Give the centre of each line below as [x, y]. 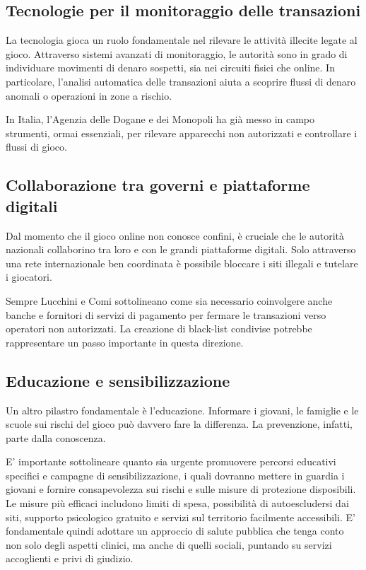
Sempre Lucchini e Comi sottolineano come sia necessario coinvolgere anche [169, 300]
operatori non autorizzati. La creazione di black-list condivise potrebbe [159, 328]
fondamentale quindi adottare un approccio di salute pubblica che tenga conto [175, 531]
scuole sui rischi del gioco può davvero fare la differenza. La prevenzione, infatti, [179, 424]
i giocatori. [29, 277]
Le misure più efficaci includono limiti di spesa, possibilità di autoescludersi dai [177, 503]
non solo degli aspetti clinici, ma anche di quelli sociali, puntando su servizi [169, 544]
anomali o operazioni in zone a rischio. [89, 95]
